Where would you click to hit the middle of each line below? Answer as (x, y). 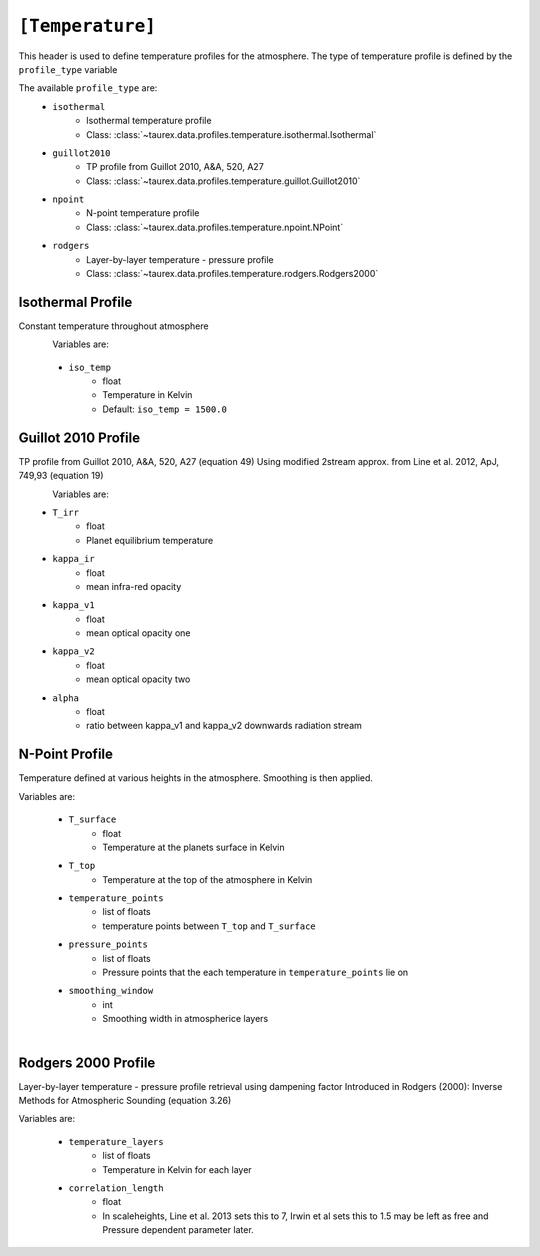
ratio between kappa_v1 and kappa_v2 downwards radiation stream (224, 726)
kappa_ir (73, 559)
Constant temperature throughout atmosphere (113, 326)
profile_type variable (68, 69)
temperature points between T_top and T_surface (209, 926)
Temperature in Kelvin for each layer (177, 1169)
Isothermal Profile (75, 301)
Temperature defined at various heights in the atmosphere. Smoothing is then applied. (196, 778)
